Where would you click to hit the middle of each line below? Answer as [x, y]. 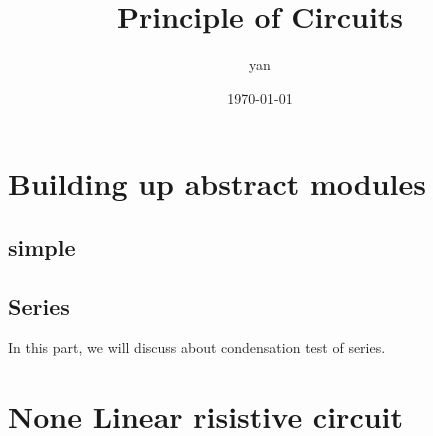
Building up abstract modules [217, 183]
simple [42, 246]
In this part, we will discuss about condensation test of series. [197, 347]
